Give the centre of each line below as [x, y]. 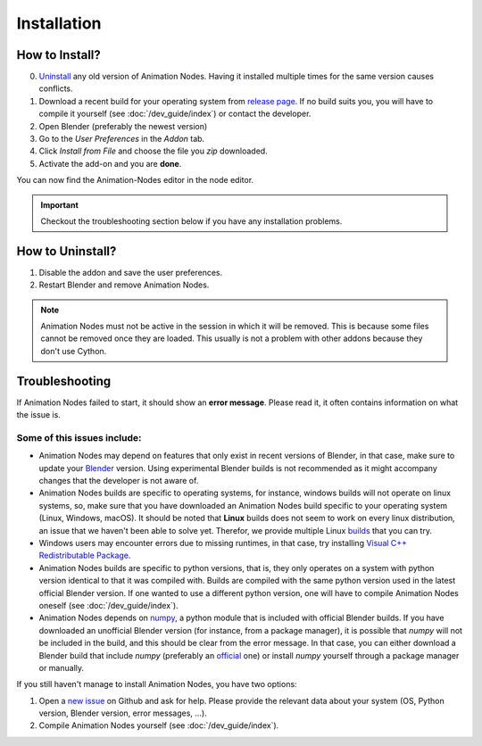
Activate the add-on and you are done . [110, 163]
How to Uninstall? [66, 251]
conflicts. [56, 88]
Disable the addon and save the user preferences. [131, 272]
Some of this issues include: [79, 437]
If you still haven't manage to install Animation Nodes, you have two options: [157, 684]
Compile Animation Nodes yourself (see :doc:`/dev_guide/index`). [159, 725]
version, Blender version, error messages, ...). [123, 713]
